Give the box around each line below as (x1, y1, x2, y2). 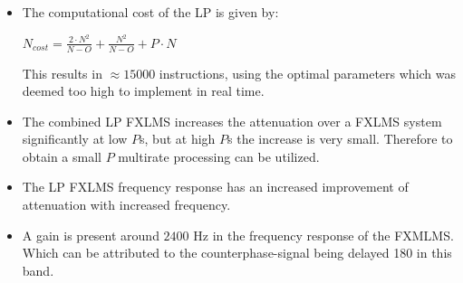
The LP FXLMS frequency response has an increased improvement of (22, 177, 409, 196)
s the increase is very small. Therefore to (227, 129, 453, 148)
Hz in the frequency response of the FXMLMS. (193, 225, 454, 244)
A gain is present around (22, 225, 159, 244)
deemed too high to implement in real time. (22, 81, 265, 100)
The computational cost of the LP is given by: (22, 3, 279, 21)
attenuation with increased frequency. (22, 195, 231, 214)
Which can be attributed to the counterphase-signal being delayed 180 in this (22, 243, 452, 262)
